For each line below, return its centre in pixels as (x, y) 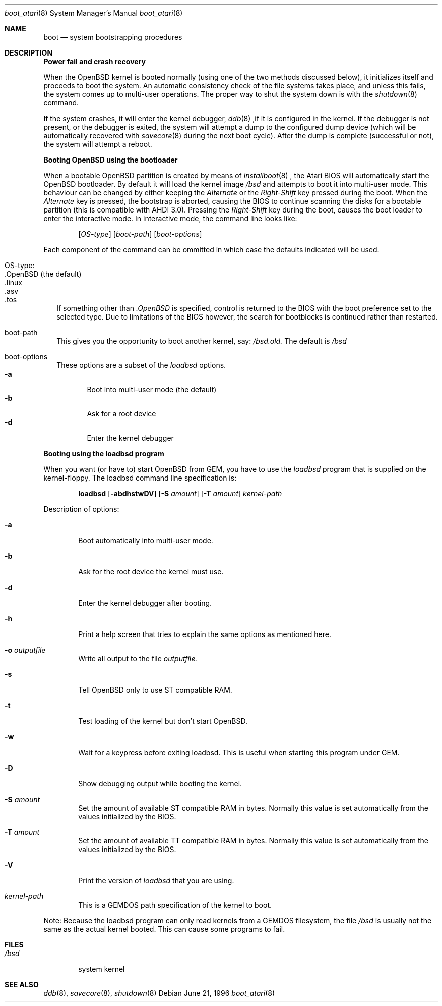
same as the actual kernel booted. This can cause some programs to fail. (164, 929)
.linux (14, 282)
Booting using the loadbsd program (104, 454)
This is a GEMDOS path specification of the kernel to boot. (175, 905)
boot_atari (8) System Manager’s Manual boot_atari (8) (94, 13)
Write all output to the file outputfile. (138, 658)
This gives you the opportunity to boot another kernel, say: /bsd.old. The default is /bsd (202, 341)
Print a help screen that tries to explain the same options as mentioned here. (205, 634)
